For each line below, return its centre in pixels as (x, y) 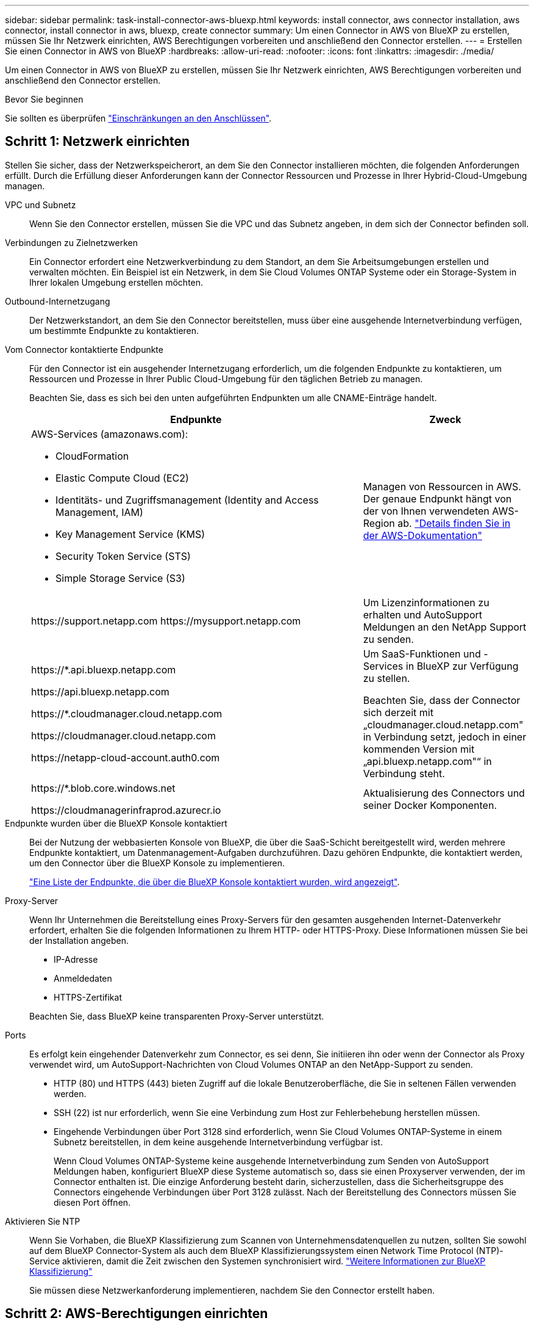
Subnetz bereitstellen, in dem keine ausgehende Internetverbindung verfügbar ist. (218, 1142)
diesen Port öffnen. (92, 1202)
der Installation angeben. (79, 940)
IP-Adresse (76, 959)
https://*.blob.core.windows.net (103, 788)
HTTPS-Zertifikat (88, 997)
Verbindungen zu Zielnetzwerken (72, 242)
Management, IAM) (99, 512)
